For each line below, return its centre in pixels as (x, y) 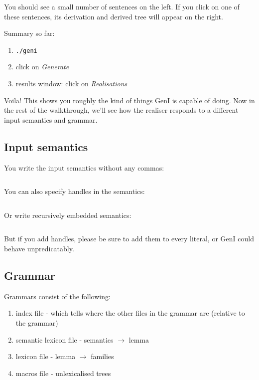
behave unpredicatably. (39, 248)
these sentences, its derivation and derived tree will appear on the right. (114, 16)
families (102, 356)
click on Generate (42, 67)
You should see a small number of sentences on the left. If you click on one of (122, 6)
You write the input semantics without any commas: (84, 167)
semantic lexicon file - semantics (65, 339)
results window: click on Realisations (71, 84)
